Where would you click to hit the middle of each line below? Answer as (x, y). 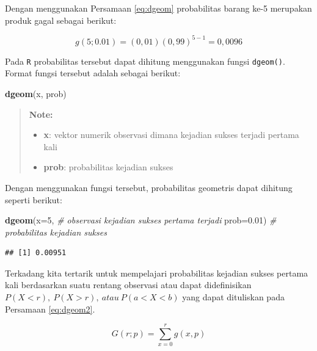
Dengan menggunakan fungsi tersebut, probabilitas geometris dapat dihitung (149, 187)
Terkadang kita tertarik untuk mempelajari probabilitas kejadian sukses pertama (157, 273)
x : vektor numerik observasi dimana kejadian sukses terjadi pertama (171, 135)
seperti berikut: (34, 199)
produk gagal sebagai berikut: (61, 20)
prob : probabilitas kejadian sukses (108, 167)
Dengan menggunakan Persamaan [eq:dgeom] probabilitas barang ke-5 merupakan (158, 8)
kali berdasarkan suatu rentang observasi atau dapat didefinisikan (128, 285)
